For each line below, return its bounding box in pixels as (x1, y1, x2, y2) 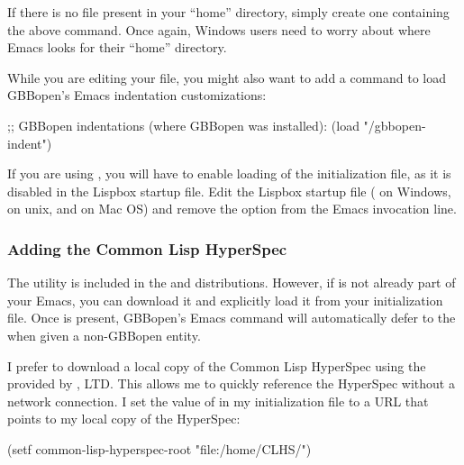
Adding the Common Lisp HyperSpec (7, 237, 287, 260)
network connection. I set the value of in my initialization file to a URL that (7, 391, 429, 410)
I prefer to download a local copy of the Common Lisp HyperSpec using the (7, 356, 426, 375)
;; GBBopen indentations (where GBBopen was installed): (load (7, 115, 359, 134)
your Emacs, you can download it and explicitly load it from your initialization (7, 290, 443, 309)
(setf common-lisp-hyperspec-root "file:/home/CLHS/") (7, 439, 312, 458)
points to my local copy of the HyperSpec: (7, 409, 241, 428)
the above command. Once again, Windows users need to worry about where (7, 20, 431, 39)
